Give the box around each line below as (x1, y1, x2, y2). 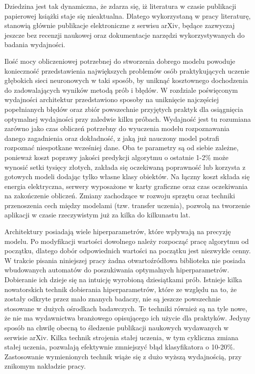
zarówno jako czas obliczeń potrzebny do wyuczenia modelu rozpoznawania (4, 123, 230, 134)
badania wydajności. (4, 39, 66, 50)
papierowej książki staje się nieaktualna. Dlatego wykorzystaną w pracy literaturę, (4, 10, 251, 21)
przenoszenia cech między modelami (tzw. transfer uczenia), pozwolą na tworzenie (4, 200, 250, 210)
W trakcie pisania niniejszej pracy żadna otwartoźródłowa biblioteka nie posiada (4, 255, 246, 265)
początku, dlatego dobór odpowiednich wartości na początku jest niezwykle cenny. (4, 245, 251, 256)
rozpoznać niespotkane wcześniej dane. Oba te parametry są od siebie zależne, (4, 142, 239, 153)
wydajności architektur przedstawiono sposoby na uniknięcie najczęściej (4, 94, 219, 105)
